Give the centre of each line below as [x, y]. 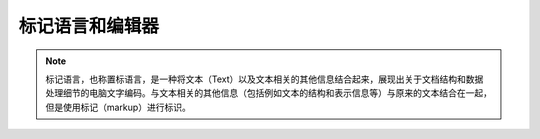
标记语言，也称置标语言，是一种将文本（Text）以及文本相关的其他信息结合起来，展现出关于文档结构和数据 [264, 79]
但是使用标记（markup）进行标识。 [118, 107]
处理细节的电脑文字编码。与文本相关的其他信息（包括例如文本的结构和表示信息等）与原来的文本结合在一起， [268, 93]
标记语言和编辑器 [89, 26]
